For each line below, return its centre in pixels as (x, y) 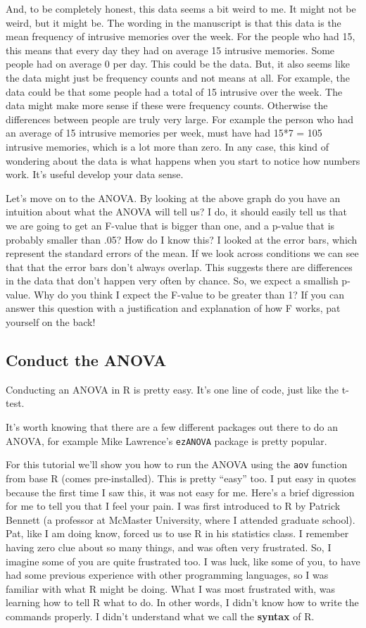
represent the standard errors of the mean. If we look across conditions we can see (182, 253)
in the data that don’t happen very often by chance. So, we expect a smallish (172, 281)
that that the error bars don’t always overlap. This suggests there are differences (179, 266)
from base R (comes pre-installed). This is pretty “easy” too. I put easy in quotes (181, 478)
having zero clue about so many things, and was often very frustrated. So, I (169, 547)
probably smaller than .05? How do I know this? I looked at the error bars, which (182, 239)
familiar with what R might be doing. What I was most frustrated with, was (171, 588)
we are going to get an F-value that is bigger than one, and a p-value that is (170, 225)
